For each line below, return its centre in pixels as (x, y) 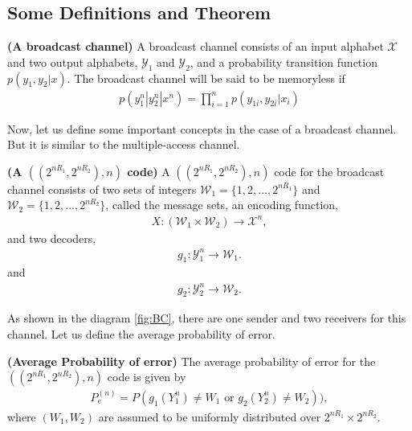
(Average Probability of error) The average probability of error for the (192, 361)
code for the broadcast (329, 171)
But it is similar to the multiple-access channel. (124, 144)
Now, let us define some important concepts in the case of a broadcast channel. (202, 128)
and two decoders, (52, 238)
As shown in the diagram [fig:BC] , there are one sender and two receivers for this (207, 318)
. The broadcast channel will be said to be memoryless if (206, 78)
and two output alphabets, (73, 62)
